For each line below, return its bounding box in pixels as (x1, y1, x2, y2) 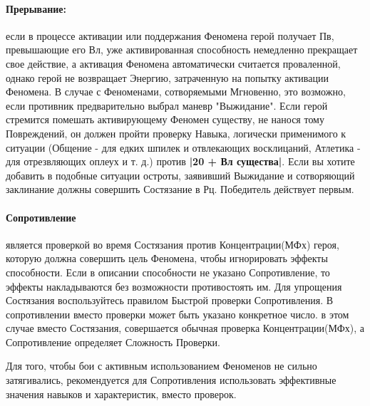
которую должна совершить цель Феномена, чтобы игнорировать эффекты (6, 251, 328, 266)
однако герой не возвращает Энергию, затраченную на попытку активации (6, 70, 329, 85)
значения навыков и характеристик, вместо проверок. (6, 386, 237, 401)
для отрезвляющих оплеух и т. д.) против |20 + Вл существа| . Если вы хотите (6, 154, 355, 169)
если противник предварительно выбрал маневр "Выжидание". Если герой (6, 98, 328, 113)
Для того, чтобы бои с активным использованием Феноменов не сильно (6, 358, 317, 373)
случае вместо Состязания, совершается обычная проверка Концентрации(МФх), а (6, 321, 365, 335)
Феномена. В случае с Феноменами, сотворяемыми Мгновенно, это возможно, (6, 84, 346, 99)
